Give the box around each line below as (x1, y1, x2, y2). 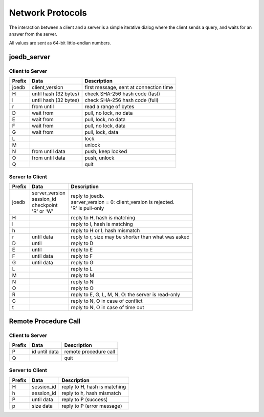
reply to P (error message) (61, 402, 122, 409)
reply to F (71, 253, 93, 260)
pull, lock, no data (85, 116, 126, 123)
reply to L (71, 266, 93, 272)
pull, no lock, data (85, 123, 126, 129)
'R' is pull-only (71, 205, 104, 212)
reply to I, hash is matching (71, 221, 133, 228)
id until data (32, 348, 59, 355)
